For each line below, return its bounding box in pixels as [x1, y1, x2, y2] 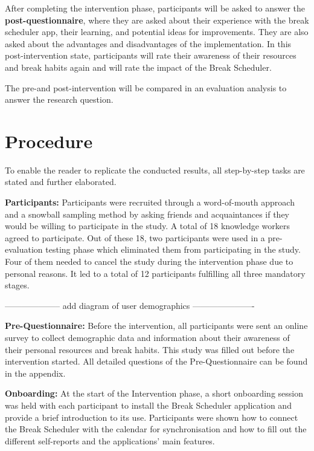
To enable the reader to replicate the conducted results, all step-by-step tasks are [5, 163, 305, 176]
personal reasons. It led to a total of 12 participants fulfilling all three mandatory [5, 267, 306, 279]
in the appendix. [5, 366, 66, 379]
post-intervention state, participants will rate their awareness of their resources [5, 49, 296, 62]
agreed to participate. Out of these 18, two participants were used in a [5, 231, 265, 244]
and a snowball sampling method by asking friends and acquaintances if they [5, 207, 290, 220]
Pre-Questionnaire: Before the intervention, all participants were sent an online [5, 319, 308, 332]
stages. [5, 279, 30, 291]
